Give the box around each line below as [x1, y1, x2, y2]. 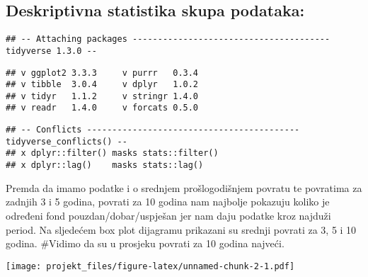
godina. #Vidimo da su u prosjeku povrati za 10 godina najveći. [6, 236, 284, 251]
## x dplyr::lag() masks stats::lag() [6, 160, 204, 171]
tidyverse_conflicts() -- [6, 136, 127, 147]
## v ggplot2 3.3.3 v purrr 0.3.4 [6, 67, 199, 78]
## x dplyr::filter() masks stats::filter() [6, 148, 219, 159]
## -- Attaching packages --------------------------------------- [6, 34, 330, 45]
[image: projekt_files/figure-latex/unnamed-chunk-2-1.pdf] [6, 261, 295, 271]
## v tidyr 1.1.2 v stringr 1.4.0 [6, 91, 199, 101]
